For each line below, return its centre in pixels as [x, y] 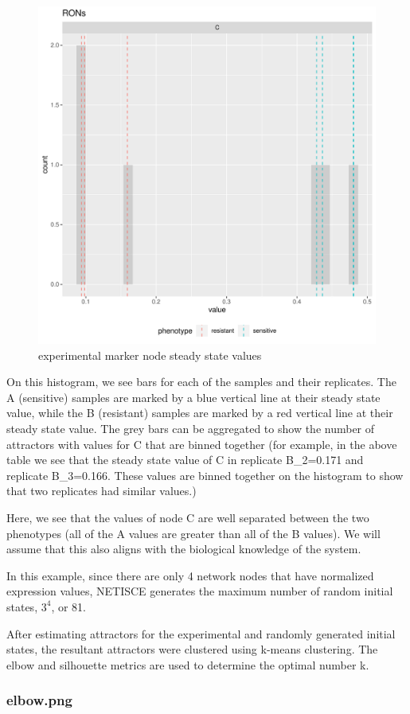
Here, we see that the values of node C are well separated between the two [188, 517]
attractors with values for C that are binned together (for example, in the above [202, 444]
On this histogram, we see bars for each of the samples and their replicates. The [201, 382]
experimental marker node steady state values [150, 355]
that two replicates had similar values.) [102, 491]
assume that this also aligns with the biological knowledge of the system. [184, 549]
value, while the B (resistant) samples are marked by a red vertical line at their [200, 413]
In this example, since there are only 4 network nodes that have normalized [190, 575]
